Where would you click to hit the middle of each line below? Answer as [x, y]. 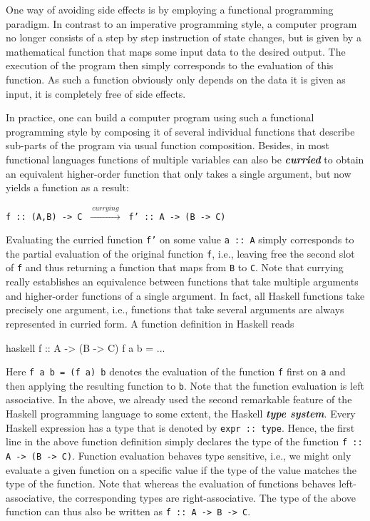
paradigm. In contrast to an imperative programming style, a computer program [181, 23]
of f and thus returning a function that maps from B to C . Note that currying [175, 267]
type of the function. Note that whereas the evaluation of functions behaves [171, 484]
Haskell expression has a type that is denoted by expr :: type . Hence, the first [180, 427]
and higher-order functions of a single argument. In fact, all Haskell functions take [185, 295]
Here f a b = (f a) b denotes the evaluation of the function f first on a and [176, 371]
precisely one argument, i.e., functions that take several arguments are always [175, 309]
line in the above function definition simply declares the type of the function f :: [184, 441]
